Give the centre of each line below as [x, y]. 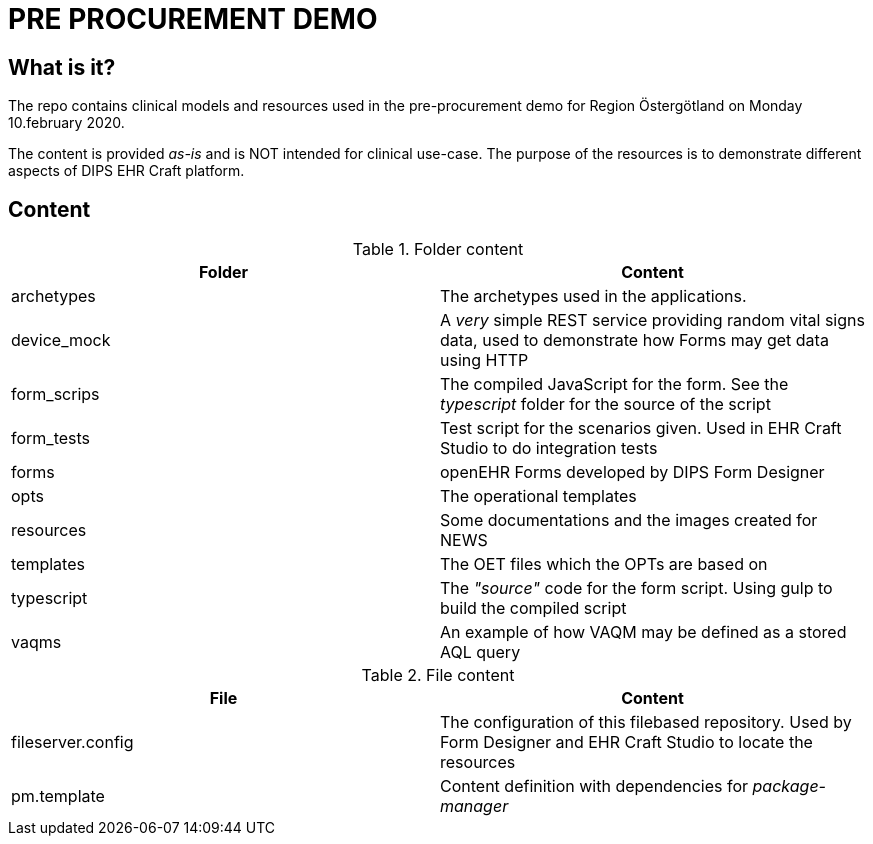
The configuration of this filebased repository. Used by [646, 722]
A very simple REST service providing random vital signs [652, 320]
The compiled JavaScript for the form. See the [614, 384]
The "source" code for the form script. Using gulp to [636, 588]
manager [474, 806]
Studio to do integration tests [549, 448]
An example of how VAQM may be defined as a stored [643, 632]
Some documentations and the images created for [629, 520]
